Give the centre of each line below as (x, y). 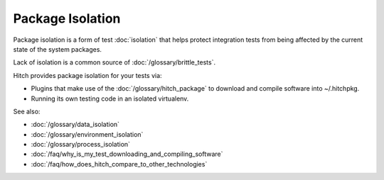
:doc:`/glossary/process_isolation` (81, 145)
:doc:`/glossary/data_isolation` (75, 125)
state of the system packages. (58, 49)
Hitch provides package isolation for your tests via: (88, 75)
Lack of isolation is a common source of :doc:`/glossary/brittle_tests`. (114, 62)
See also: (27, 111)
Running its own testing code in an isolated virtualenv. (110, 99)
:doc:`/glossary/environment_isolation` (87, 134)
